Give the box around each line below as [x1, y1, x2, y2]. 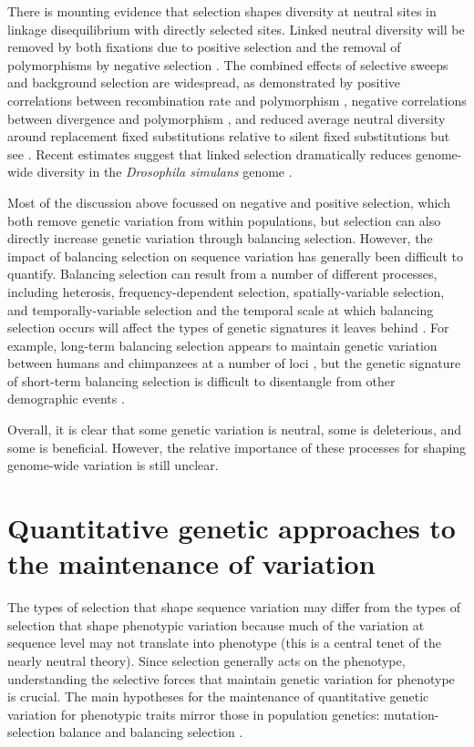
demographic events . [7, 389, 125, 408]
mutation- [384, 704, 439, 723]
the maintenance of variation [7, 545, 376, 582]
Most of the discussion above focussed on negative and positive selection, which [7, 192, 450, 211]
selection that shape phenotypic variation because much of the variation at [7, 615, 425, 634]
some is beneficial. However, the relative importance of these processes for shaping [7, 437, 467, 456]
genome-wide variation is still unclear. [7, 455, 219, 475]
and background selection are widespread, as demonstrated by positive [7, 73, 401, 92]
